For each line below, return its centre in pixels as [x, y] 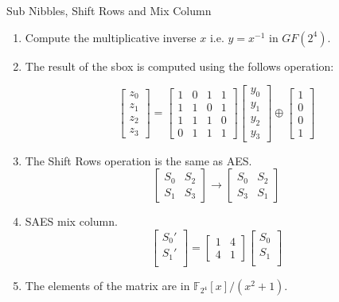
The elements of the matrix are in [107, 285]
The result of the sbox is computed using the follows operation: [179, 66]
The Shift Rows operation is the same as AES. [138, 160]
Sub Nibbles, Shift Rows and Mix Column [109, 10]
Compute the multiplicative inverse [111, 37]
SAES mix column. [71, 221]
